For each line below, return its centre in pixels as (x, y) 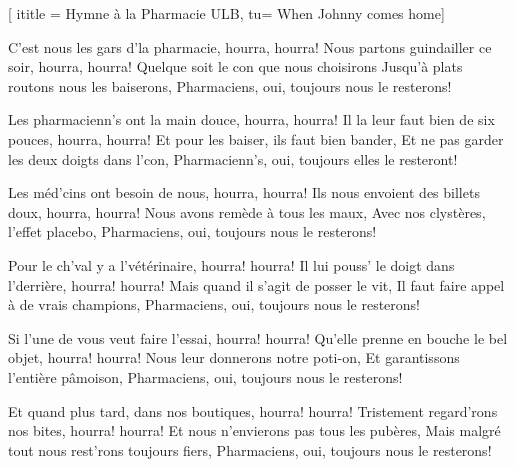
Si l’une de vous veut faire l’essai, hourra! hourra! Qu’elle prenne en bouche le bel (258, 337)
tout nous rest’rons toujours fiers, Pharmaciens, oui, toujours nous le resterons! (250, 449)
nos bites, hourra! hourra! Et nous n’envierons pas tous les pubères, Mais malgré (254, 430)
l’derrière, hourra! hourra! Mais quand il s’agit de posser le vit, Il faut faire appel (256, 284)
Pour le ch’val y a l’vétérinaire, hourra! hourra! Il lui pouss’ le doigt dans (231, 264)
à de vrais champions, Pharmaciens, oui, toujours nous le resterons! (214, 304)
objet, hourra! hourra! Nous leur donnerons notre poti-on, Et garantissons (234, 357)
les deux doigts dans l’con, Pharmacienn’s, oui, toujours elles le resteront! (233, 158)
